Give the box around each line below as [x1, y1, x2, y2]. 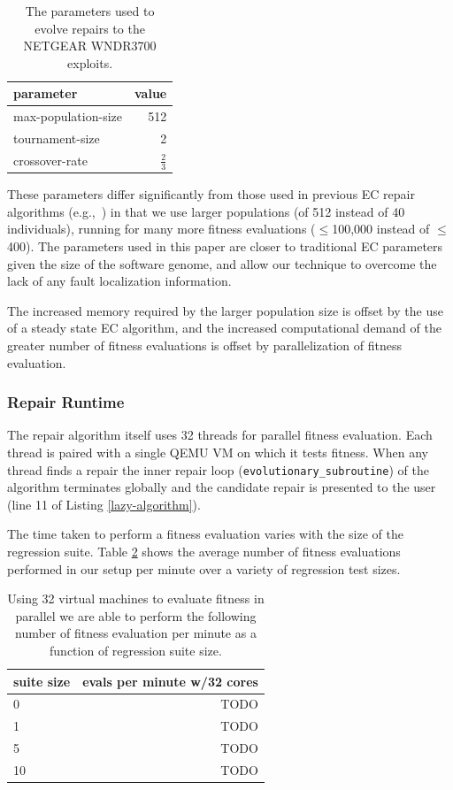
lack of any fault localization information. [7, 272, 232, 290]
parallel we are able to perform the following [15, 606, 257, 625]
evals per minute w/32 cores [82, 671, 258, 690]
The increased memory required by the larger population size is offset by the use [7, 301, 443, 319]
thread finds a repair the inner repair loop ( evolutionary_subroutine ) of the [7, 460, 429, 479]
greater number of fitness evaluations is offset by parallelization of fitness [7, 335, 402, 354]
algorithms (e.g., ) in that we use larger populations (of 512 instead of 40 [7, 202, 405, 220]
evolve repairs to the [35, 19, 145, 37]
